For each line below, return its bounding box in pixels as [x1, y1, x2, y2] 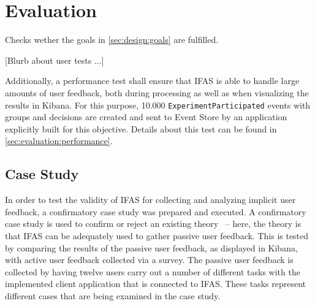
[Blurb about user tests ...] [5, 53, 104, 66]
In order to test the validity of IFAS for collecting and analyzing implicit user [5, 193, 296, 206]
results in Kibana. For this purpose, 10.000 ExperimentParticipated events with [5, 98, 311, 111]
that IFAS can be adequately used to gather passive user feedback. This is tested [5, 229, 309, 242]
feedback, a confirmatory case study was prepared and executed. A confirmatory [5, 205, 306, 218]
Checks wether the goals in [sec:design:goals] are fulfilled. [5, 33, 219, 46]
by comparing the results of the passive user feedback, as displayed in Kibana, [5, 241, 298, 254]
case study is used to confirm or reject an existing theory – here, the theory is [5, 217, 302, 230]
